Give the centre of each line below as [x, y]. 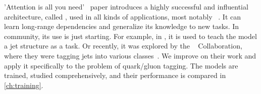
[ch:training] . [24, 85]
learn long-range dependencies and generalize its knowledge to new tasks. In [122, 26]
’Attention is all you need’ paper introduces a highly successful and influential [126, 6]
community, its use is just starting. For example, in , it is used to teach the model [130, 36]
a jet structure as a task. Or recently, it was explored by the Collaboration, [123, 46]
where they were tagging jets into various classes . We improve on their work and [130, 55]
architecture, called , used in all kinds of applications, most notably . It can [123, 16]
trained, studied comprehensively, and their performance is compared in [115, 75]
